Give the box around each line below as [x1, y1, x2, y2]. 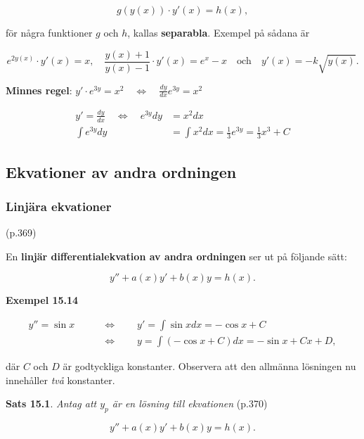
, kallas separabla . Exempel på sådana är [127, 25, 310, 39]
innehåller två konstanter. [6, 372, 115, 387]
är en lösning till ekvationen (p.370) [112, 396, 268, 411]
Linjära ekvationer [6, 197, 112, 215]
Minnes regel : [6, 82, 72, 97]
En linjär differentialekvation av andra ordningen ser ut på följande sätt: [6, 248, 347, 263]
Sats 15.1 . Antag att [6, 396, 97, 411]
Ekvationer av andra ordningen [6, 160, 237, 182]
